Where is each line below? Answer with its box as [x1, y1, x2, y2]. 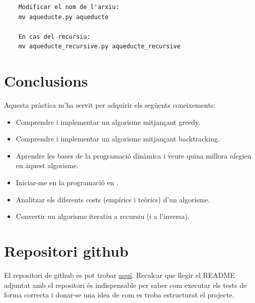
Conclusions [4, 70, 88, 91]
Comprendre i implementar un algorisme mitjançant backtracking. [16, 133, 220, 144]
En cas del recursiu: [18, 33, 91, 40]
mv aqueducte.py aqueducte [18, 13, 109, 21]
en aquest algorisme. [16, 160, 79, 171]
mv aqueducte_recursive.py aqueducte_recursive [18, 43, 181, 50]
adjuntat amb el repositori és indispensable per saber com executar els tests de [4, 279, 247, 290]
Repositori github [4, 241, 129, 261]
